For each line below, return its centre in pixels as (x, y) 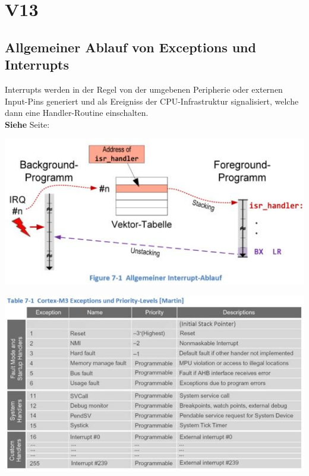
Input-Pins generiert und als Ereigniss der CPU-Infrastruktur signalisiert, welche (152, 101)
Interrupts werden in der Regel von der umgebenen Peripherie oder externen (144, 89)
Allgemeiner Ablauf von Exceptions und (130, 47)
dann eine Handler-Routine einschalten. (77, 113)
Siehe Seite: (27, 124)
